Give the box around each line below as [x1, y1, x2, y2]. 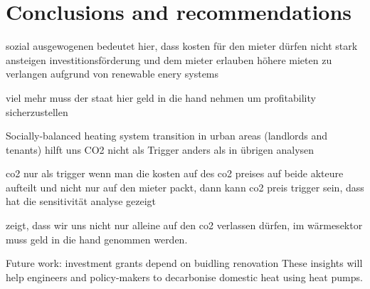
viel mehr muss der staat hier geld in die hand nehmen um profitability [6, 90, 316, 105]
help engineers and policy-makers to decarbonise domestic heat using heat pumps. [6, 269, 363, 284]
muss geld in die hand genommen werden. [6, 231, 188, 246]
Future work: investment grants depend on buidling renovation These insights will [6, 256, 363, 270]
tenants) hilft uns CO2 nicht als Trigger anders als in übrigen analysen [6, 142, 314, 157]
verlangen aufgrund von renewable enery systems [6, 66, 219, 81]
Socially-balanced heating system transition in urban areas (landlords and [6, 128, 328, 143]
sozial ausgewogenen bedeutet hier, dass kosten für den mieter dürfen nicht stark [6, 38, 358, 53]
